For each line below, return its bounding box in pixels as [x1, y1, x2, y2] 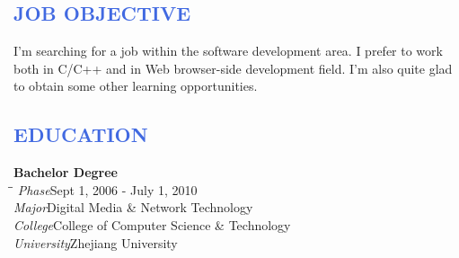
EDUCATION [13, 120, 148, 148]
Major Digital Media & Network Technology [13, 198, 253, 217]
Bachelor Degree [13, 163, 118, 182]
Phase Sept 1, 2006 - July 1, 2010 [17, 180, 198, 199]
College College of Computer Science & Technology [13, 215, 291, 234]
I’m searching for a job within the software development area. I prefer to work [13, 41, 443, 60]
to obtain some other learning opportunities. [13, 76, 258, 95]
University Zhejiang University [13, 233, 178, 252]
